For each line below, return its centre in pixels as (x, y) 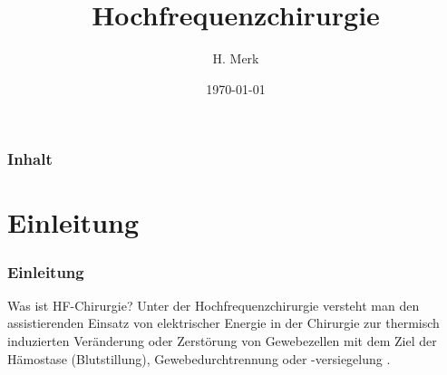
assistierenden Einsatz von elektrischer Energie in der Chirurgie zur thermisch (223, 323)
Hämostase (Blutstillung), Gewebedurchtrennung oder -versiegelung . (199, 358)
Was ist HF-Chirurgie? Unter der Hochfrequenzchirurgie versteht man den (214, 305)
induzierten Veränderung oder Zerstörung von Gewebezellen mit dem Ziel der (222, 341)
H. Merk (236, 58)
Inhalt (30, 159)
